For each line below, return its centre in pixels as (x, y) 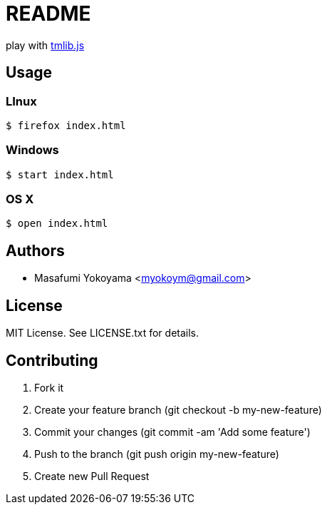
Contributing (52, 360)
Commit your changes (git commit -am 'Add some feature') (172, 432)
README (48, 14)
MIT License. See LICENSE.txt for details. (103, 333)
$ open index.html (57, 224)
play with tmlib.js (45, 45)
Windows (32, 150)
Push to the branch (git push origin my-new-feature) (157, 454)
